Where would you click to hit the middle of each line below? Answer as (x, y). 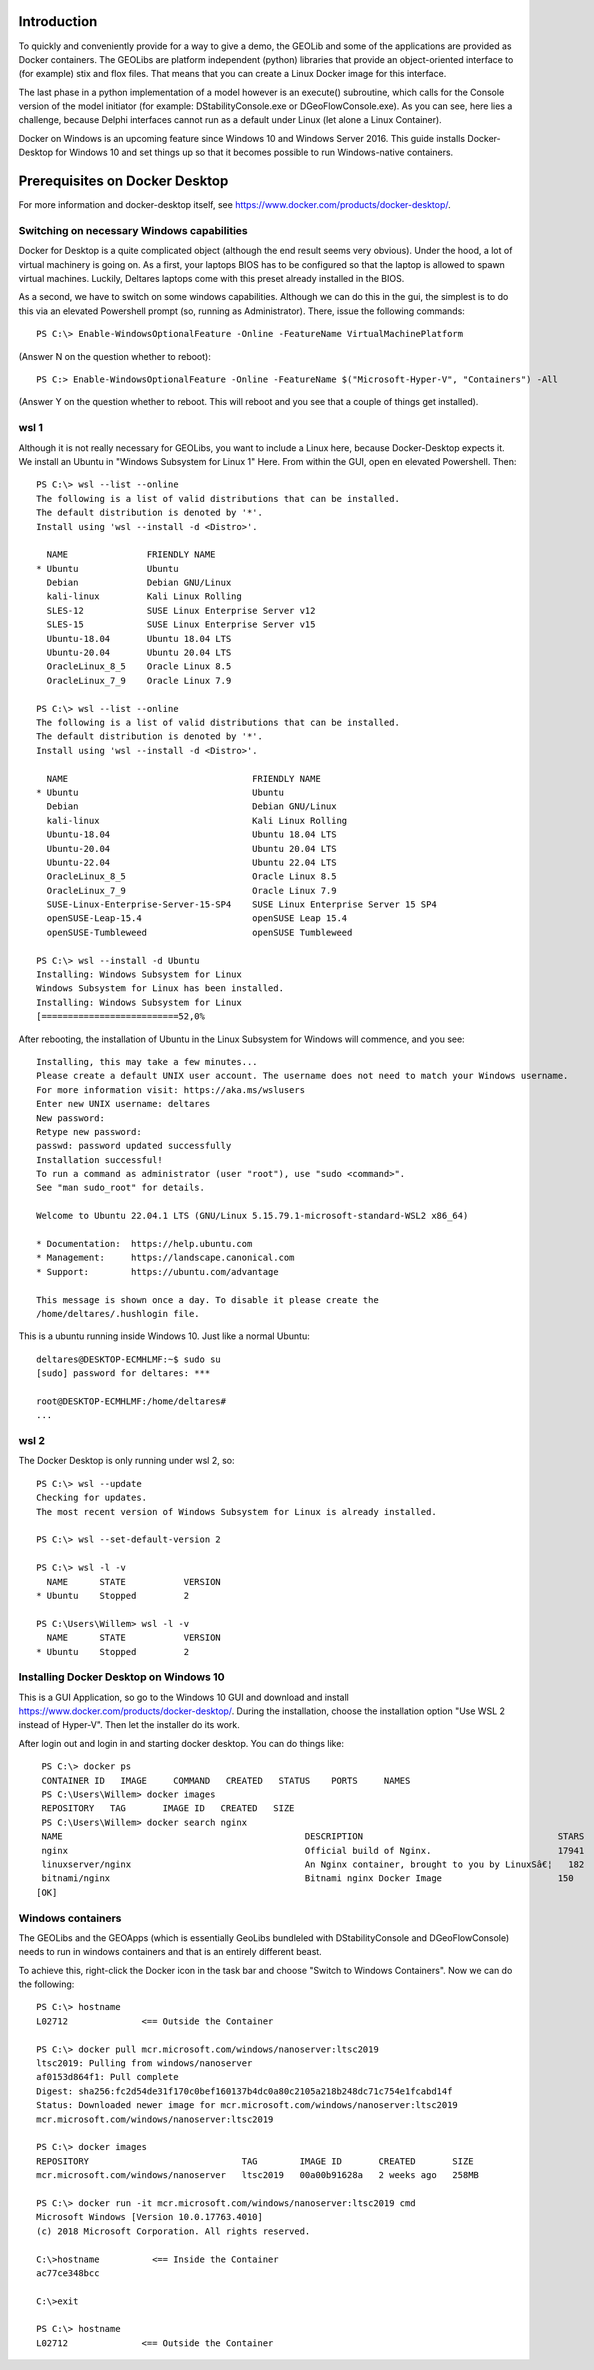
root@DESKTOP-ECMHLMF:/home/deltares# (131, 1401)
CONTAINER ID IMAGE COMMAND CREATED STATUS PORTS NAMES (226, 1780)
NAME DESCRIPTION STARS (313, 1836)
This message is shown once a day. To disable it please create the (207, 1299)
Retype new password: (89, 1131)
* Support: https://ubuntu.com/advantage (157, 1271)
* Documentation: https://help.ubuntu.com (144, 1244)
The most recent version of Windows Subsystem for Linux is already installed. (236, 1511)
